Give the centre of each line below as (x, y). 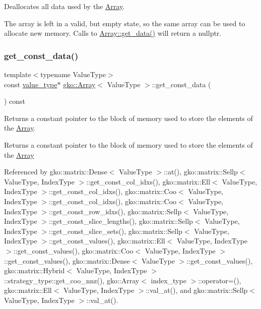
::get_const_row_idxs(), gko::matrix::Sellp (115, 211)
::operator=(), (220, 280)
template (18, 74)
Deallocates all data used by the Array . (64, 6)
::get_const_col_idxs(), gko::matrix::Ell (148, 181)
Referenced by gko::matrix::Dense (56, 172)
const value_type (31, 84)
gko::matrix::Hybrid (35, 270)
